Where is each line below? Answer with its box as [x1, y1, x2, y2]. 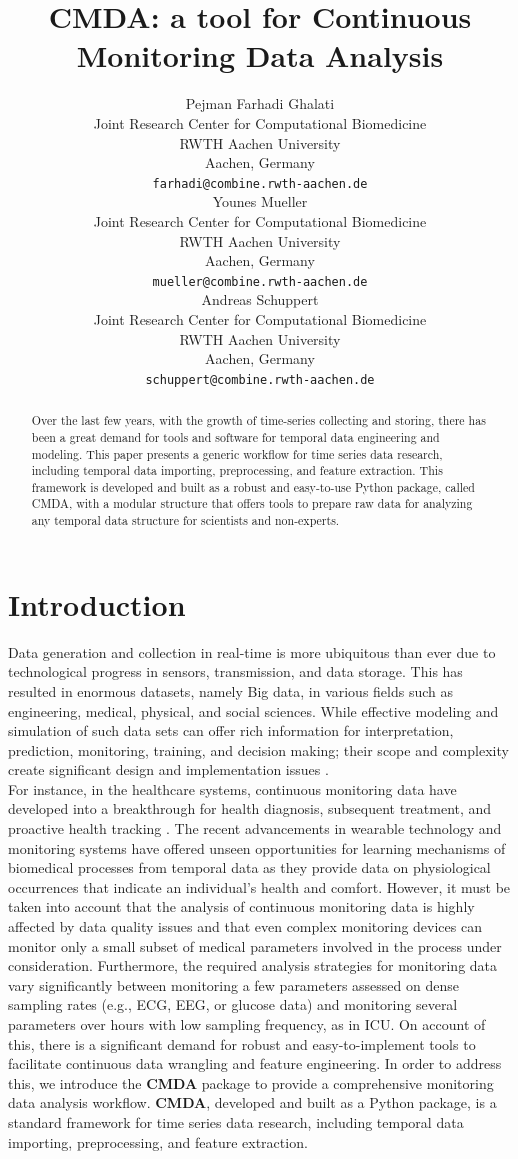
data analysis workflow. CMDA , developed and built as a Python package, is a [8, 1092, 497, 1113]
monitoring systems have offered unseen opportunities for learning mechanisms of [8, 837, 506, 858]
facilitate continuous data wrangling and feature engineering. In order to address [8, 1053, 502, 1074]
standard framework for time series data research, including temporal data [8, 1111, 464, 1132]
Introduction [8, 583, 186, 624]
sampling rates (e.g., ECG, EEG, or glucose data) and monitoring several [8, 994, 458, 1015]
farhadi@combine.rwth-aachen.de [152, 176, 368, 191]
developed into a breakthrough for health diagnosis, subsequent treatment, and [8, 798, 492, 819]
